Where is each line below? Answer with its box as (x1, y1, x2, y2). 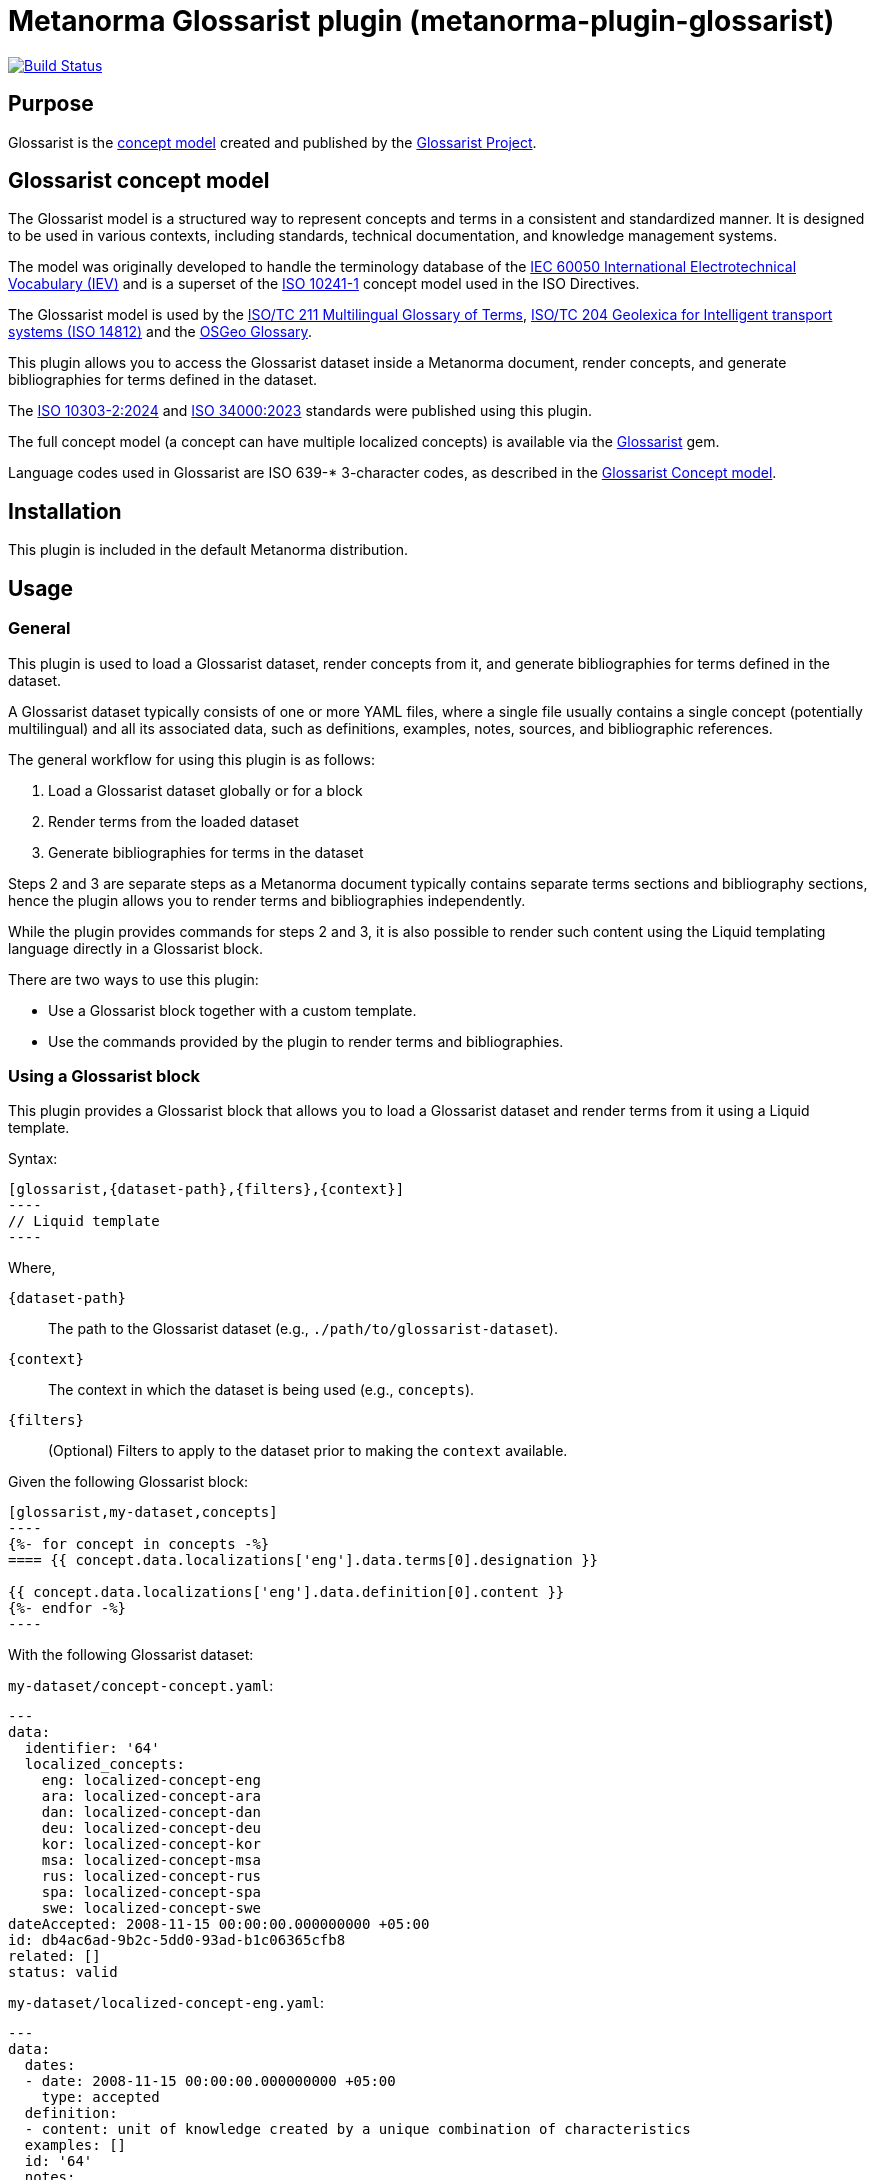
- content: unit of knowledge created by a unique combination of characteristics (24, 2121, 691, 2138)
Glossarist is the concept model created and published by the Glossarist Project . (8, 133, 537, 151)
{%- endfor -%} (8, 1600, 127, 1617)
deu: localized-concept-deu (41, 1820, 261, 1837)
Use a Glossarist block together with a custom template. (48, 1001, 417, 1019)
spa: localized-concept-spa (41, 1884, 261, 1901)
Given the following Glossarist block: (8, 1473, 249, 1491)
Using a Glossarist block (8, 1065, 200, 1086)
